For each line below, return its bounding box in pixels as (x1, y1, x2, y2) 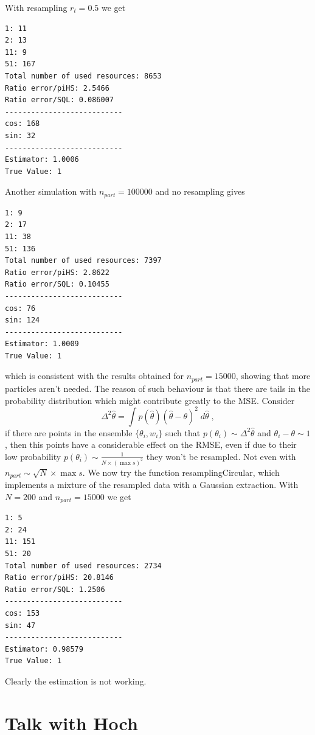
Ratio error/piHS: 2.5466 (5, 83, 109, 92)
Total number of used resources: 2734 (5, 561, 162, 570)
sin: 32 (5, 131, 36, 140)
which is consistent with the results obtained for (5, 369, 184, 382)
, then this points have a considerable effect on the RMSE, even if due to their (5, 438, 297, 451)
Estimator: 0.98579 (5, 644, 83, 653)
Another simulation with (5, 185, 97, 198)
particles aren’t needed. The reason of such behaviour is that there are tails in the (5, 381, 310, 394)
